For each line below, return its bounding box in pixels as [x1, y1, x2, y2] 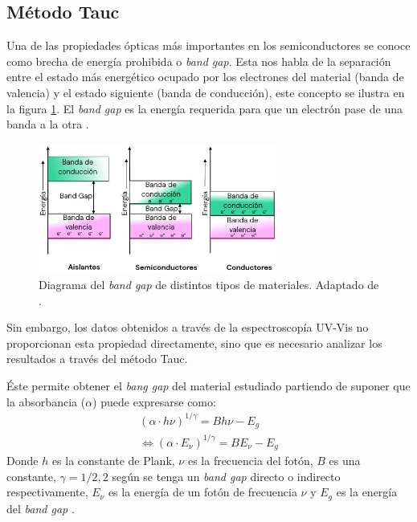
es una [329, 452, 361, 469]
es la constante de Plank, [51, 452, 175, 469]
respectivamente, [6, 483, 88, 500]
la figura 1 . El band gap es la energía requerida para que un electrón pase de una [6, 100, 403, 116]
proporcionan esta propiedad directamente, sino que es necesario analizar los [6, 334, 382, 351]
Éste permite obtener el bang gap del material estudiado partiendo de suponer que [6, 377, 411, 394]
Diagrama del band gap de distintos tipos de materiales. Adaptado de [39, 275, 379, 292]
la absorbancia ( [6, 393, 86, 410]
